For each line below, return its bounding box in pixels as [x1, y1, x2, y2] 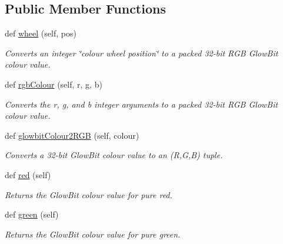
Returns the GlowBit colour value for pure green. [5, 228, 181, 240]
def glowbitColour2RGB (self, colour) [5, 129, 139, 141]
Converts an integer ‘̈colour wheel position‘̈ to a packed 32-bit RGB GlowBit [5, 46, 278, 59]
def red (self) [5, 168, 51, 181]
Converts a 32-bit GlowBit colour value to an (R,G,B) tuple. [5, 149, 223, 161]
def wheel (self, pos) [5, 27, 76, 39]
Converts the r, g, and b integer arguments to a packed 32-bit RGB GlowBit [5, 98, 278, 110]
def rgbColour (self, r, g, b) [5, 78, 102, 90]
